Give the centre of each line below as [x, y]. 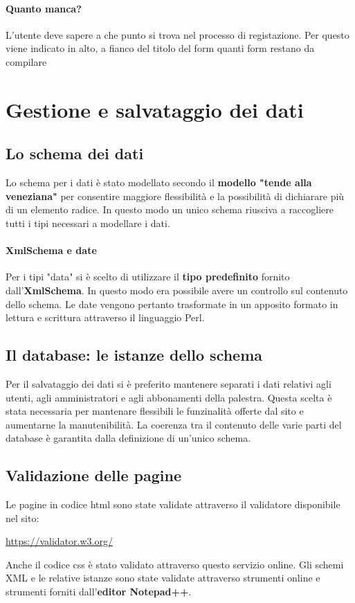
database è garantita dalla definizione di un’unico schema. [128, 438]
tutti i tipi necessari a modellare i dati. [88, 223]
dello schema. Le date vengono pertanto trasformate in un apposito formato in [172, 304]
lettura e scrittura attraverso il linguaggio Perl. [105, 317]
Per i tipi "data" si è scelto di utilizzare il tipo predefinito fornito [148, 277]
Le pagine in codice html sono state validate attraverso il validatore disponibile [173, 504]
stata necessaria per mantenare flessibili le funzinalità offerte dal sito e [155, 411]
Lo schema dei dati [75, 153]
